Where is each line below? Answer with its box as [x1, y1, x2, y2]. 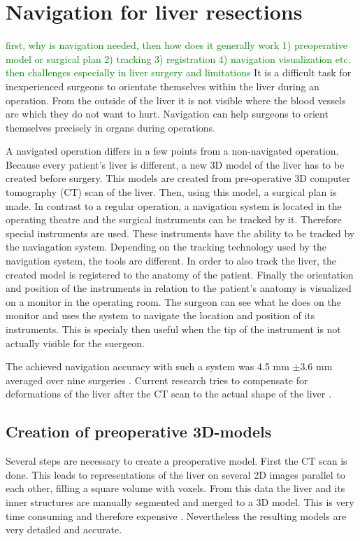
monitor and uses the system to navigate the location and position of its [6, 308, 315, 323]
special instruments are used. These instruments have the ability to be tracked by [6, 225, 355, 240]
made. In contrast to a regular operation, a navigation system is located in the [6, 198, 342, 213]
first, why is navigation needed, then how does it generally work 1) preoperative [6, 38, 347, 52]
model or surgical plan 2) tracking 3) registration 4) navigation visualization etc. [6, 51, 351, 66]
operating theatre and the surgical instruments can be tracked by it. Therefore [6, 212, 342, 227]
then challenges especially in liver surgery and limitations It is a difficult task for [6, 65, 352, 80]
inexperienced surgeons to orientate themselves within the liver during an [6, 78, 319, 93]
